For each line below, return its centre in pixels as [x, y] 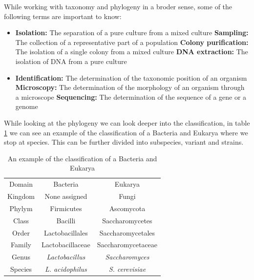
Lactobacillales [66, 232]
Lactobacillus [66, 257]
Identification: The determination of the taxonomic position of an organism [131, 77]
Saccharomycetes [127, 220]
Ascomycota [127, 208]
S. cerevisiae [127, 269]
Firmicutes [66, 208]
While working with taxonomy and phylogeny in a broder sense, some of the [118, 6]
